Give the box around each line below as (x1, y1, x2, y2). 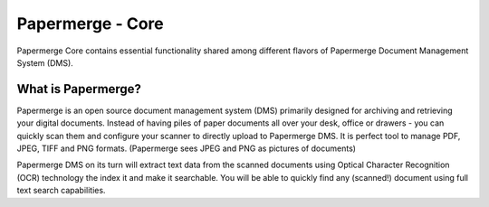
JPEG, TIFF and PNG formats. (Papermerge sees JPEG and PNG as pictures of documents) (16, 143, 357, 154)
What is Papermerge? (16, 81, 142, 97)
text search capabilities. (16, 185, 106, 196)
